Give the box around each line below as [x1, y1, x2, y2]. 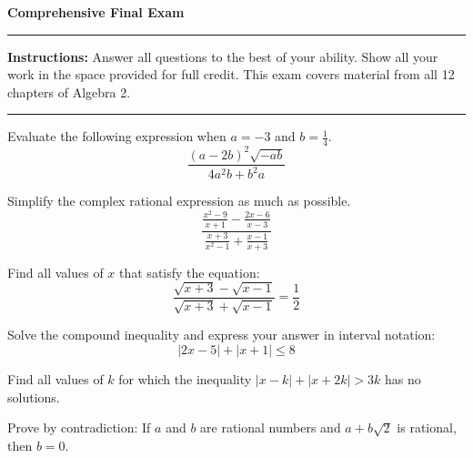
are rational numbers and [200, 418, 341, 437]
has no [385, 370, 421, 389]
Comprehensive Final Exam [7, 3, 185, 21]
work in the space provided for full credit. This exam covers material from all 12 [7, 65, 455, 84]
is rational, [397, 418, 457, 437]
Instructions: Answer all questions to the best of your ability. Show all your [7, 46, 438, 66]
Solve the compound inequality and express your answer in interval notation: [7, 325, 436, 344]
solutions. [7, 387, 60, 406]
